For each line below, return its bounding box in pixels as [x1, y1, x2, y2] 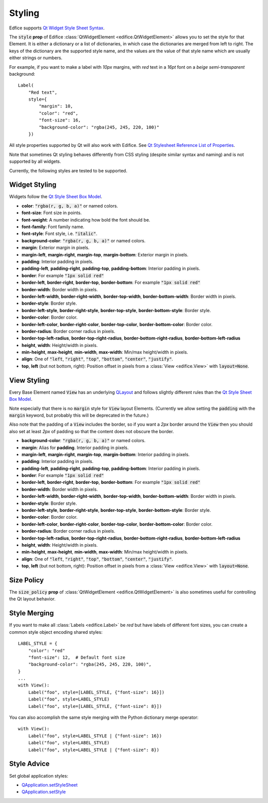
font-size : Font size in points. [21, 210, 82, 216]
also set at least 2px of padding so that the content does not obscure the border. [9, 428, 174, 434]
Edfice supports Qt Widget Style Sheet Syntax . [9, 25, 105, 31]
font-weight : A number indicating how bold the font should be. [21, 217, 150, 223]
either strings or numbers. [9, 55, 63, 61]
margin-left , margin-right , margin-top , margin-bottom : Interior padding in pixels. [21, 451, 190, 458]
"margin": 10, [39, 104, 73, 109]
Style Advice [9, 760, 50, 768]
